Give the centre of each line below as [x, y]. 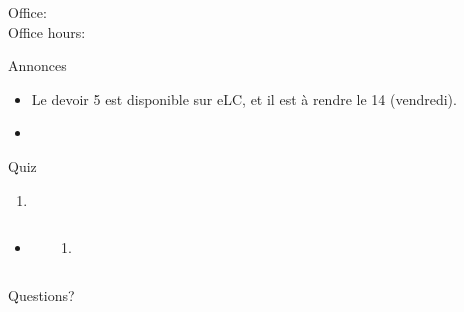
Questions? [41, 294]
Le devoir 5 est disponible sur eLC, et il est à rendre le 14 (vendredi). [244, 98]
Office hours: [47, 31]
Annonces [37, 65]
